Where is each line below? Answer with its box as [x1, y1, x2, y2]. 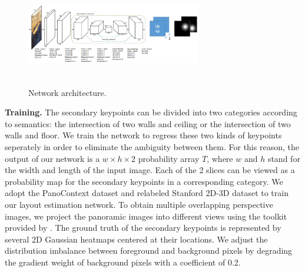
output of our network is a [5, 152, 100, 164]
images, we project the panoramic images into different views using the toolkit [5, 210, 287, 222]
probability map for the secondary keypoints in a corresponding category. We [5, 175, 283, 187]
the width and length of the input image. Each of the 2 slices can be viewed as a [5, 164, 295, 176]
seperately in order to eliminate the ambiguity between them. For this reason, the [5, 140, 299, 152]
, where [207, 152, 233, 164]
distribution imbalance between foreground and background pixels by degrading [5, 244, 293, 257]
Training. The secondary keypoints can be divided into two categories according [5, 106, 297, 118]
